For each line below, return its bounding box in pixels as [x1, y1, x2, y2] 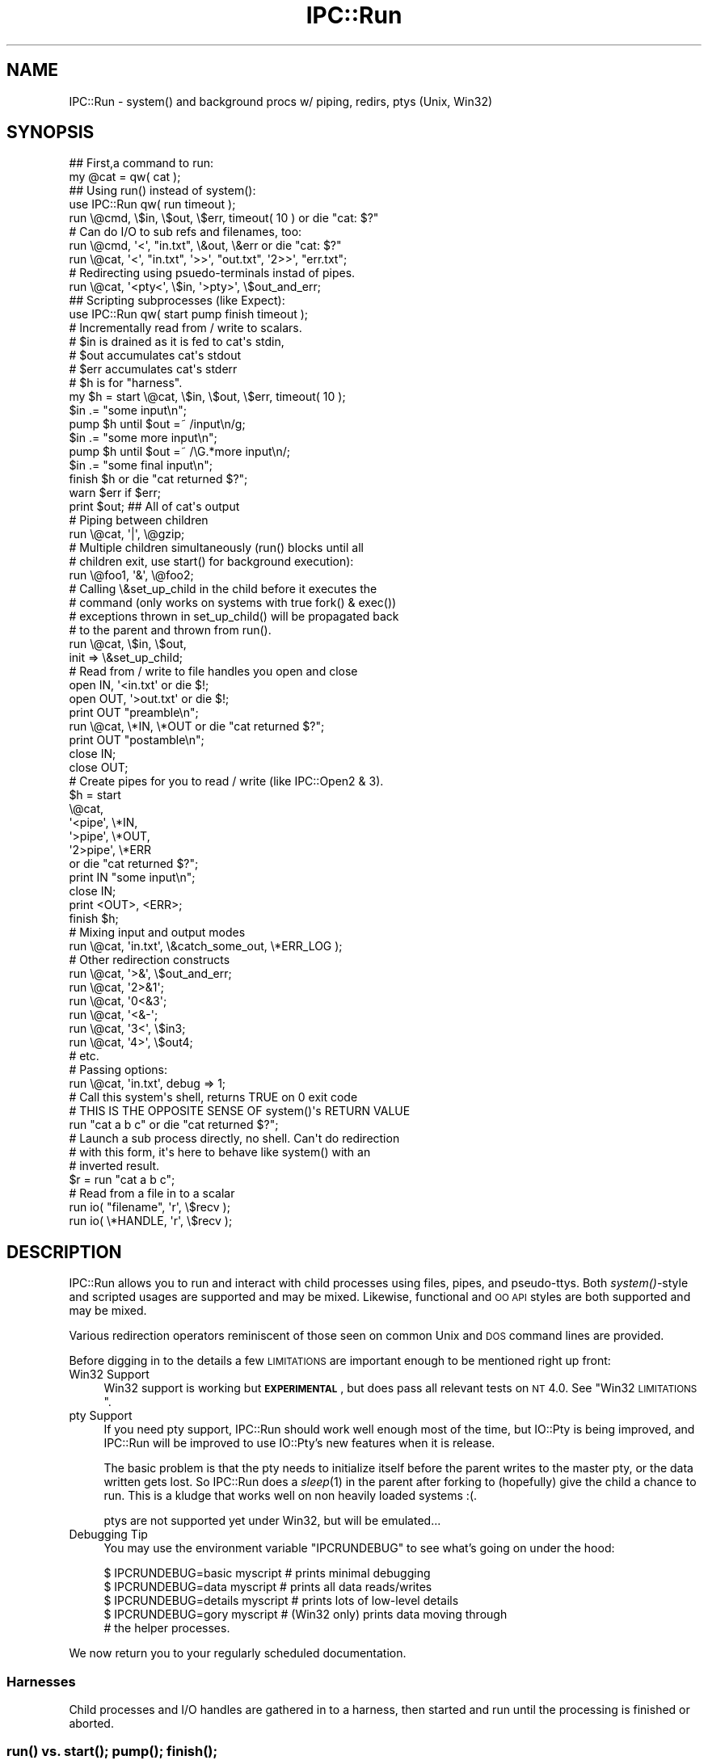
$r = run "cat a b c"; [69, 1173, 175, 1187]
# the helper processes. [103, 1621, 230, 1636]
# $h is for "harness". [69, 376, 183, 390]
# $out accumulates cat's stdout [69, 348, 241, 363]
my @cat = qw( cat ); [69, 170, 181, 184]
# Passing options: [69, 1063, 167, 1077]
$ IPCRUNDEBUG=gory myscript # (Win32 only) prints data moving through [103, 1607, 508, 1622]
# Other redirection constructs [69, 953, 230, 967]
